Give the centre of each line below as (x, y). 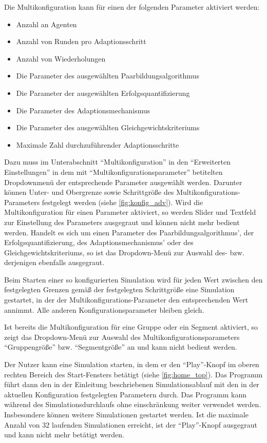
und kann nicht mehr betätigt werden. (64, 435)
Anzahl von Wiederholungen (61, 58)
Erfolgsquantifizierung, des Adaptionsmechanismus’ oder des (99, 242)
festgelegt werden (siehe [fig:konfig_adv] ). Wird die (122, 202)
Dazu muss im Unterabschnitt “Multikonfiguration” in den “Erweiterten (118, 162)
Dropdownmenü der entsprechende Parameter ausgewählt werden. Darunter (123, 182)
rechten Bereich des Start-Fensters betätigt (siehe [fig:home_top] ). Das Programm (133, 374)
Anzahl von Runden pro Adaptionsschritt (81, 41)
